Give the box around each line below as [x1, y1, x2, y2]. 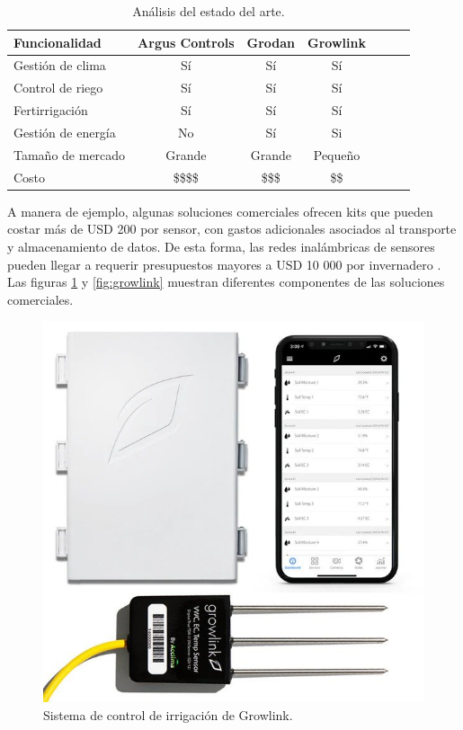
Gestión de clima [13, 56, 106, 75]
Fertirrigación [13, 101, 88, 120]
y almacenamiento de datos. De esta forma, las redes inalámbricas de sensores [7, 236, 435, 255]
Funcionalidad [13, 32, 102, 51]
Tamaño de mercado [13, 145, 126, 164]
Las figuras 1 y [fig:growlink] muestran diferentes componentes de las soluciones [7, 272, 445, 291]
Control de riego [13, 78, 103, 97]
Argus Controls [138, 32, 235, 51]
